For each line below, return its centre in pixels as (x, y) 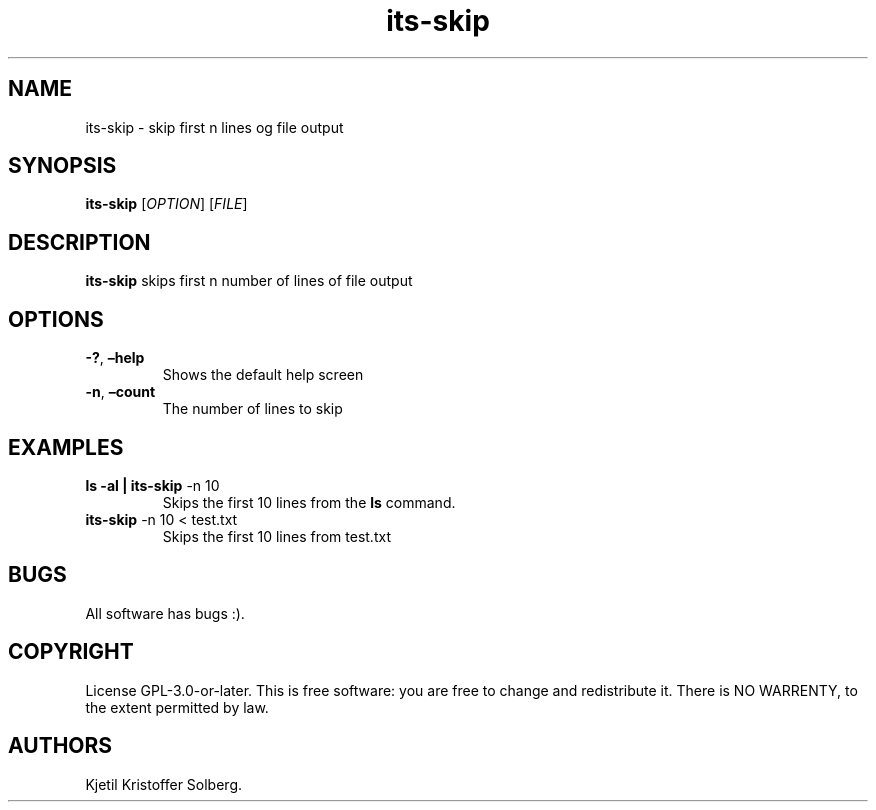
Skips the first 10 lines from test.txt (276, 536)
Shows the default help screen (263, 375)
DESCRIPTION (79, 242)
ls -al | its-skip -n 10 (152, 485)
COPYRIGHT (71, 652)
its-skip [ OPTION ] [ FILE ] (166, 204)
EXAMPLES (66, 447)
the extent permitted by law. (177, 707)
